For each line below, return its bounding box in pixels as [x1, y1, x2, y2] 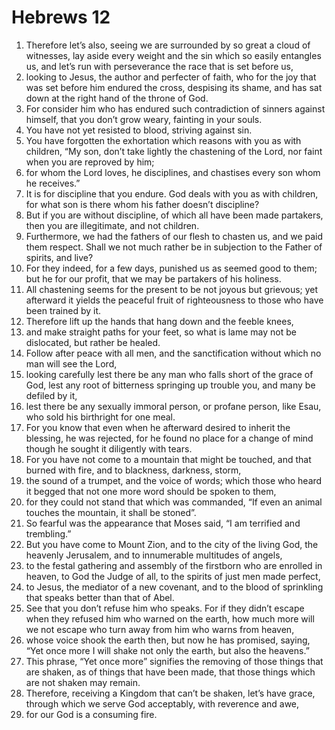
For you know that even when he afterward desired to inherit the [25, 421, 291, 433]
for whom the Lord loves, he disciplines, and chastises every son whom [25, 166, 321, 178]
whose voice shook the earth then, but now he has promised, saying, [25, 634, 311, 646]
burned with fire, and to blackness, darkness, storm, [25, 464, 242, 476]
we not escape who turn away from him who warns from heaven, [25, 623, 295, 635]
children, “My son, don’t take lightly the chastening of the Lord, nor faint [25, 145, 323, 157]
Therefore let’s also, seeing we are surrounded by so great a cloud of [25, 39, 311, 51]
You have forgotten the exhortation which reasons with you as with [25, 134, 302, 146]
